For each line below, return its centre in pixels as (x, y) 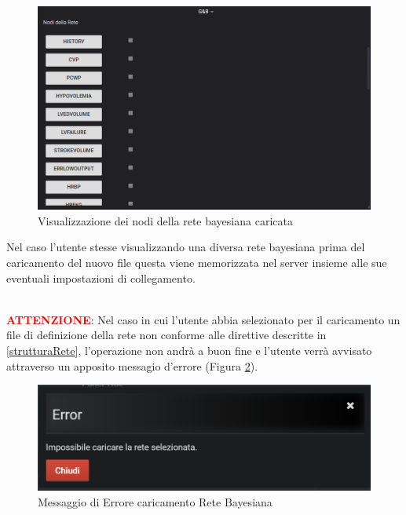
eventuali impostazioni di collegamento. (101, 278)
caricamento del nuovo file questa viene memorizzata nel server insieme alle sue (197, 262)
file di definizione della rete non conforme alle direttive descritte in (166, 335)
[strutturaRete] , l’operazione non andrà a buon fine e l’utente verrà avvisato (189, 350)
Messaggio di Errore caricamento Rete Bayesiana (155, 501)
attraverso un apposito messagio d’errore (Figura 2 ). (132, 365)
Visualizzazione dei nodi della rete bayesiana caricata (165, 220)
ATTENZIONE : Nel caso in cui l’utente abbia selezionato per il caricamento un (203, 319)
